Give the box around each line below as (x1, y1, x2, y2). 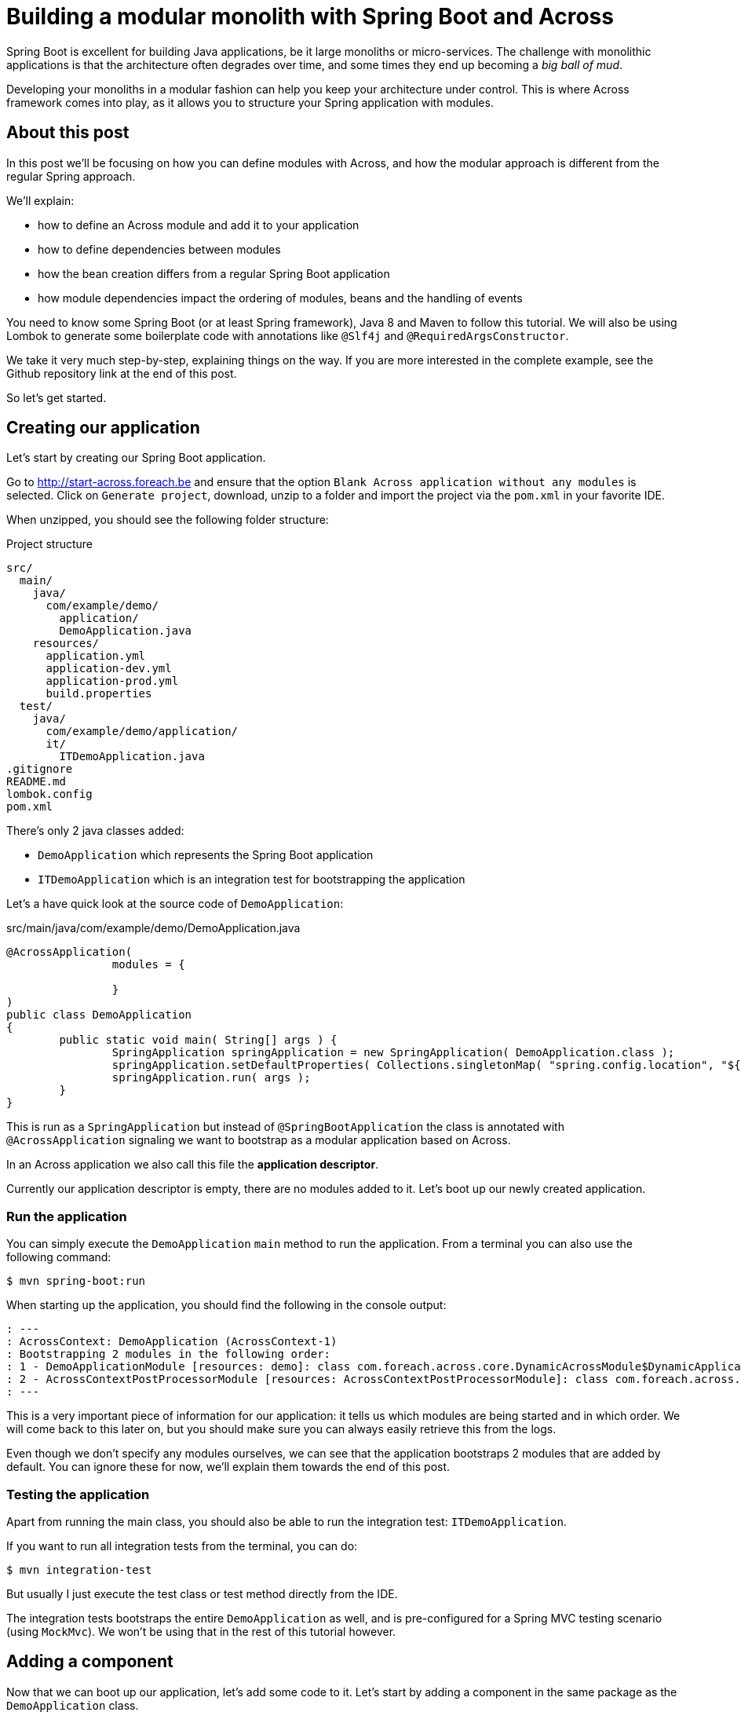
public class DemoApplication (6, 1008, 192, 1022)
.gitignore (6, 763, 73, 776)
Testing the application (6, 1486, 150, 1502)
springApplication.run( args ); (111, 1071, 311, 1085)
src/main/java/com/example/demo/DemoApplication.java (6, 921, 301, 935)
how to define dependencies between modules (38, 242, 281, 256)
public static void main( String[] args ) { (59, 1033, 338, 1047)
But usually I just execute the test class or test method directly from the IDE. (6, 1586, 398, 1600)
